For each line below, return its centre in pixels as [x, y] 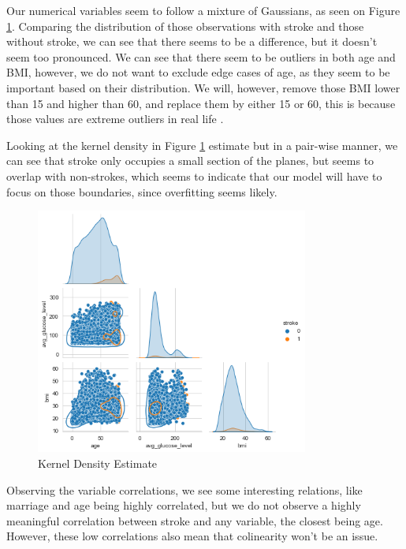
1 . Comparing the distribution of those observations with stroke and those [185, 26]
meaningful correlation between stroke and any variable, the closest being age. [195, 520]
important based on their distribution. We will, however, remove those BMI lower [203, 87]
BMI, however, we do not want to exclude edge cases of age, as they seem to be [198, 72]
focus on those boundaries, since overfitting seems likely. [142, 191]
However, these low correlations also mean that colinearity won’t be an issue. [192, 536]
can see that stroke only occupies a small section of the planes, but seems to [190, 161]
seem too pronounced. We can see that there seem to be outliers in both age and [201, 56]
